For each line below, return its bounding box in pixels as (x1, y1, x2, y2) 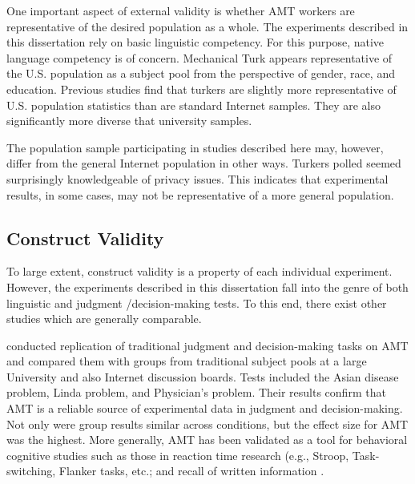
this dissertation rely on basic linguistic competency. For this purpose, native (6, 34, 385, 50)
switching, (6, 462, 56, 479)
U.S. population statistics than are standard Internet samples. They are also (6, 96, 381, 113)
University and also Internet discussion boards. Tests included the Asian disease (6, 368, 399, 385)
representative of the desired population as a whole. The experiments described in (6, 18, 409, 34)
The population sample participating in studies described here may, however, (6, 139, 384, 155)
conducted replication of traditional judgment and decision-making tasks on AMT (6, 337, 409, 353)
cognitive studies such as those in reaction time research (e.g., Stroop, (6, 446, 349, 463)
